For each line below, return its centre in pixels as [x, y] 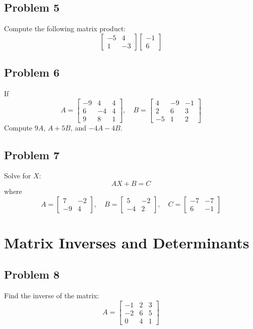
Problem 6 [32, 72]
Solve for [18, 176]
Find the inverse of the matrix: [52, 295]
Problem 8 [32, 274]
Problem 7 [32, 154]
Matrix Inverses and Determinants [127, 242]
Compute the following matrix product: [65, 28]
